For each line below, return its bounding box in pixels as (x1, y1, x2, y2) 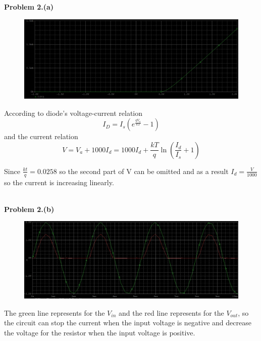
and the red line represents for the (118, 307, 224, 318)
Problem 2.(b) (4, 203, 55, 214)
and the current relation (4, 131, 78, 142)
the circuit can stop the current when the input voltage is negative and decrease (4, 317, 251, 328)
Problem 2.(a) (4, 2, 54, 12)
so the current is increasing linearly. (4, 177, 114, 187)
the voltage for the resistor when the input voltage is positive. (4, 327, 195, 337)
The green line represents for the (4, 307, 105, 318)
